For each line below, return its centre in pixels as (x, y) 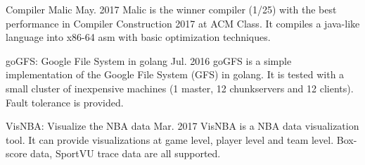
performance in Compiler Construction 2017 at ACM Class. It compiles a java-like (183, 23)
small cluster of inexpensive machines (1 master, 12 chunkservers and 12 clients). (180, 88)
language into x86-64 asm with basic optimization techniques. (138, 37)
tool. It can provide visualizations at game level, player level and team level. (170, 139)
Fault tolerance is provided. (65, 102)
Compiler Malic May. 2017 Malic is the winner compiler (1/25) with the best (171, 9)
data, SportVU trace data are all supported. (126, 153)
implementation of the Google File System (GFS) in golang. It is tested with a (175, 74)
